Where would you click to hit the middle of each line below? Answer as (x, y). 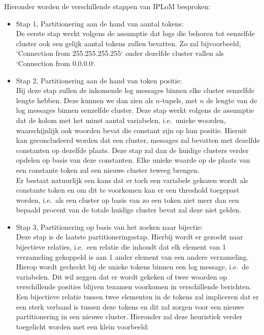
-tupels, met (179, 100)
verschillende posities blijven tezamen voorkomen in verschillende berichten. (134, 286)
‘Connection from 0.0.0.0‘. (56, 63)
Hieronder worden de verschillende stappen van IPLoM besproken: (107, 6)
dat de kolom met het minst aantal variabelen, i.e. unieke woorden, (121, 120)
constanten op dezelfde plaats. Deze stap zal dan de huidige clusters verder (132, 150)
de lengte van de (232, 100)
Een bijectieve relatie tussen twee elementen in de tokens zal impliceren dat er (137, 297)
